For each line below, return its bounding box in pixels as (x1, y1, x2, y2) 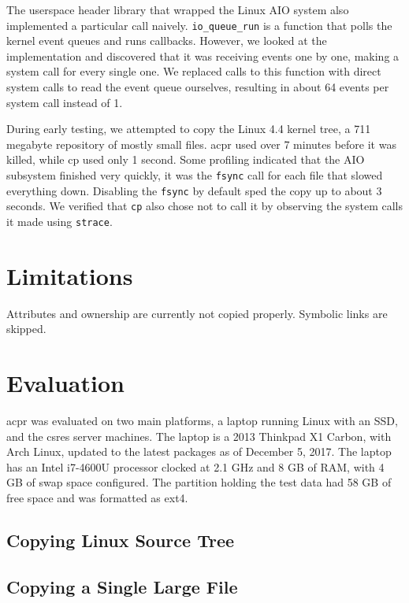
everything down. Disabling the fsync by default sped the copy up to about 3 (6, 182, 382, 198)
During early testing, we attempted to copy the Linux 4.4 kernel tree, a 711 (6, 120, 371, 137)
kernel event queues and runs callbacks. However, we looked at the (6, 32, 327, 49)
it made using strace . (6, 213, 113, 229)
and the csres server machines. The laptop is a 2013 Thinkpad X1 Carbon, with (6, 427, 392, 444)
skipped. (6, 320, 46, 337)
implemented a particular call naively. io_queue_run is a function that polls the (6, 17, 392, 33)
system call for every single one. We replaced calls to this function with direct (6, 63, 381, 80)
